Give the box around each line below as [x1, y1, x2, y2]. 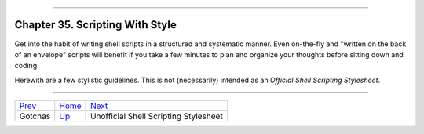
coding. [14, 61, 39, 71]
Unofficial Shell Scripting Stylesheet [90, 110, 223, 121]
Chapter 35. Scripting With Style [14, 18, 177, 31]
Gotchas [19, 110, 51, 121]
